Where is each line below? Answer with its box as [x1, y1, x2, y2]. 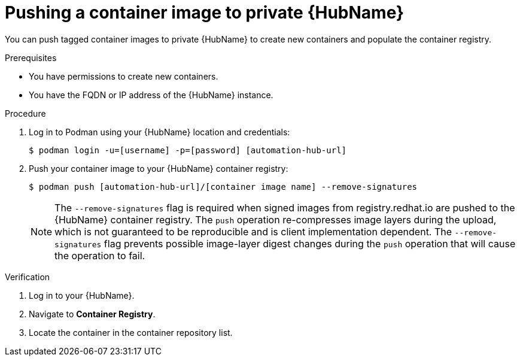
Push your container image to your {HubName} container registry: [29, 163, 288, 174]
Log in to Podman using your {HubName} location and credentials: [29, 126, 290, 137]
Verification [5, 271, 50, 282]
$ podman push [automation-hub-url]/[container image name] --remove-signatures [29, 181, 418, 192]
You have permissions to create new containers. [29, 71, 218, 81]
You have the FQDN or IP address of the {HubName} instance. [29, 89, 273, 100]
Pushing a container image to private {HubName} [5, 2, 405, 23]
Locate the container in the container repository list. [29, 327, 233, 338]
